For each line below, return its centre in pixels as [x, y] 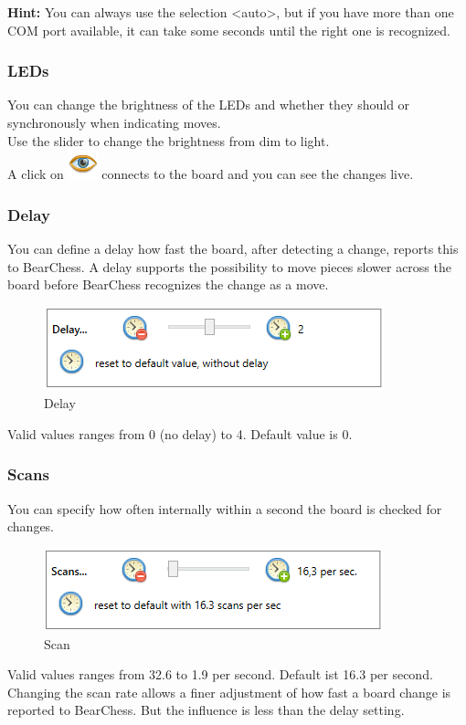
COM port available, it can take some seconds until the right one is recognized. [229, 30]
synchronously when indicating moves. [114, 122]
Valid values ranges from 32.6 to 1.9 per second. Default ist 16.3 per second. [220, 674]
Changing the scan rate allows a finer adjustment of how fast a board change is [229, 692]
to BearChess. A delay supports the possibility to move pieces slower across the [229, 266]
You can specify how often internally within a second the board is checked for [225, 508]
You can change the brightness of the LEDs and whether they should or [209, 105]
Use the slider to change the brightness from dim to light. [169, 140]
